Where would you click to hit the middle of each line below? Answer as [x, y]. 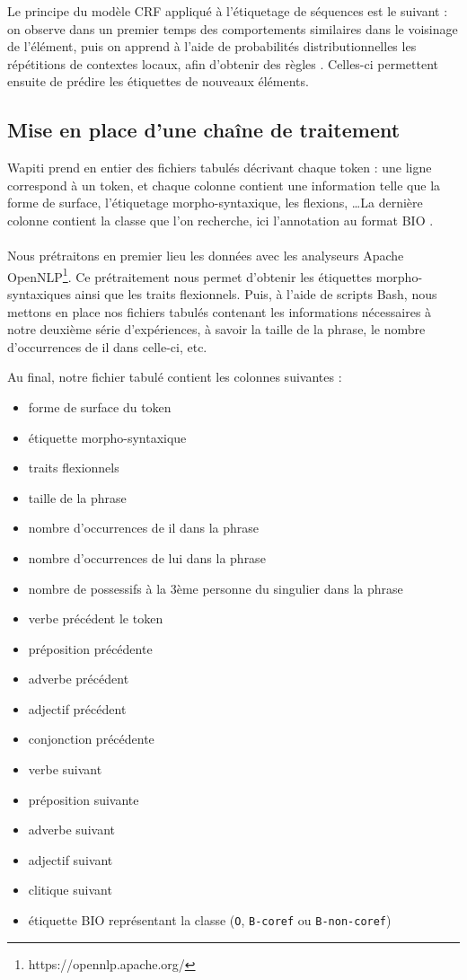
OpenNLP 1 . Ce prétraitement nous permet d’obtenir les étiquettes [190, 275]
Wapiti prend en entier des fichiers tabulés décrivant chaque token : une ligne [220, 168]
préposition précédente [90, 648]
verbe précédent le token [96, 618]
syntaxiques [39, 293]
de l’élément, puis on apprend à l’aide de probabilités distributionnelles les [212, 46]
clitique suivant [70, 890]
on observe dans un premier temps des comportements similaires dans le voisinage [233, 28]
